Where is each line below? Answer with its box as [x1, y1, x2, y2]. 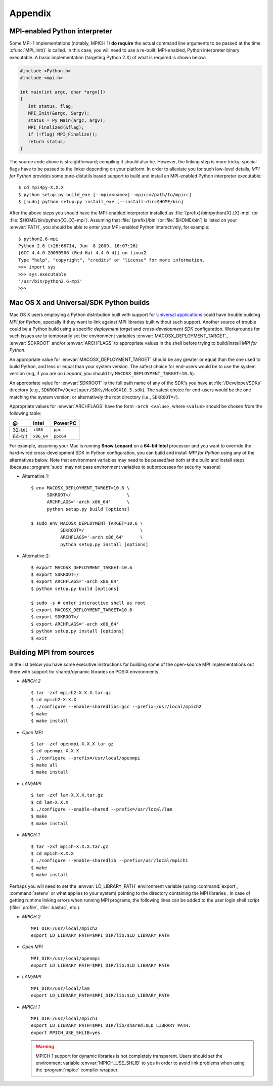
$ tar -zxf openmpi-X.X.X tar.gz [31, 741, 114, 747]
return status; [28, 139, 66, 144]
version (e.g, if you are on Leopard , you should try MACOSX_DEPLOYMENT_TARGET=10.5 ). [9, 371, 196, 377]
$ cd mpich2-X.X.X [31, 697, 77, 702]
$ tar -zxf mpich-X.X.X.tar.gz [31, 843, 109, 849]
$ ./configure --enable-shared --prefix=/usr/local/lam [31, 806, 172, 812]
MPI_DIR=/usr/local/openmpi [31, 956, 101, 961]
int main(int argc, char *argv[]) [20, 89, 106, 95]
